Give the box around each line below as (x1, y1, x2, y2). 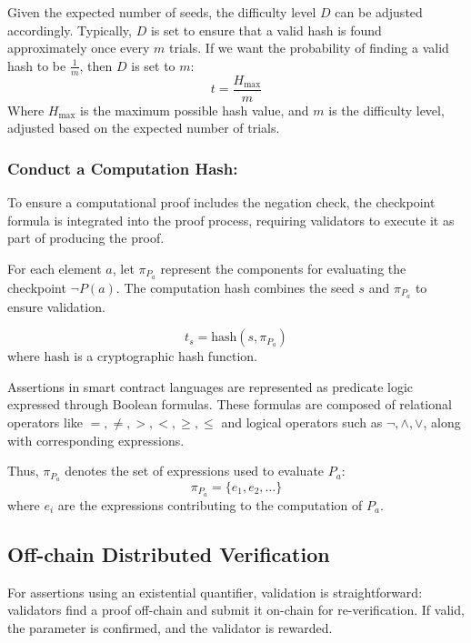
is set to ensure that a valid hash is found (150, 20, 382, 39)
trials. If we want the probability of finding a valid (169, 38, 449, 57)
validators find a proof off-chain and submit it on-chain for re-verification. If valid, (7, 600, 465, 619)
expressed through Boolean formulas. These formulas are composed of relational (7, 395, 452, 414)
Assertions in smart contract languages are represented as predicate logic (7, 377, 414, 396)
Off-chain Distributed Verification (7, 539, 330, 568)
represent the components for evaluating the (160, 258, 406, 277)
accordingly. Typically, (7, 20, 132, 39)
